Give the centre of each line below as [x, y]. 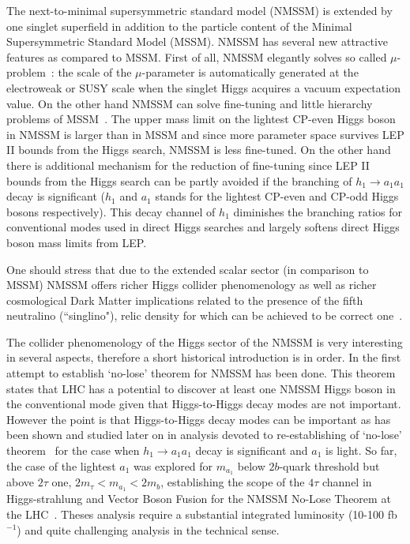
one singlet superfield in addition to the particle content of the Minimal [179, 26]
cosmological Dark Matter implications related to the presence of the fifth [185, 300]
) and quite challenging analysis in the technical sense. [148, 529]
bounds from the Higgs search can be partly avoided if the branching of [179, 180]
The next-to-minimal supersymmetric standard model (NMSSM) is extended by [199, 10]
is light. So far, [361, 450]
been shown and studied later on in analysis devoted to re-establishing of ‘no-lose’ [204, 435]
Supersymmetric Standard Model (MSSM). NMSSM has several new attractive [197, 41]
